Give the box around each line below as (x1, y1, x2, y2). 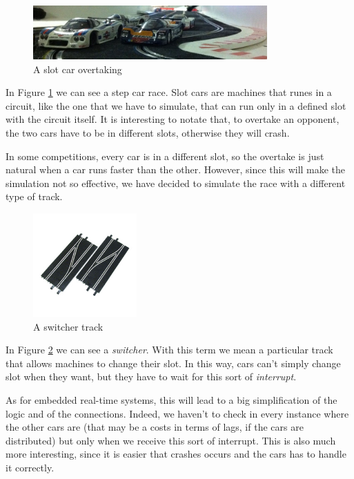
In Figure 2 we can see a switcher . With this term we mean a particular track (6, 342, 333, 357)
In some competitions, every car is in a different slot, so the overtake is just (6, 148, 324, 163)
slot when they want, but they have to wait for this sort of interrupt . (6, 369, 297, 384)
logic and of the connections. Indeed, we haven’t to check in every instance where (6, 406, 349, 420)
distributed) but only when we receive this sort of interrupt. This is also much (6, 433, 336, 447)
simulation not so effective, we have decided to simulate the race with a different (6, 175, 346, 190)
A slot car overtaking (33, 61, 122, 76)
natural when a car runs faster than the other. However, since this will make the (6, 162, 346, 177)
